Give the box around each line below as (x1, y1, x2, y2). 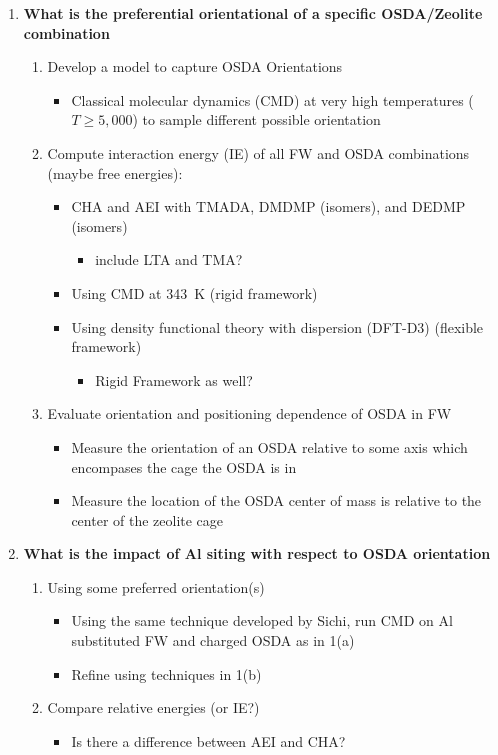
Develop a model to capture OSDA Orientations (47, 56, 343, 77)
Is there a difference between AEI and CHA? (71, 730, 346, 751)
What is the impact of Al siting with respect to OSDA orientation (23, 543, 491, 564)
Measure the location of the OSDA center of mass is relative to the (71, 490, 482, 511)
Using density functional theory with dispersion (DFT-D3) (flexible (71, 316, 484, 337)
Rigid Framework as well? (95, 369, 253, 390)
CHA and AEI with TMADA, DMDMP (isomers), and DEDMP (71, 196, 466, 217)
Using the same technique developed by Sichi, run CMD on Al (71, 610, 453, 631)
